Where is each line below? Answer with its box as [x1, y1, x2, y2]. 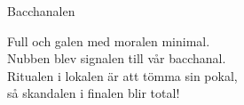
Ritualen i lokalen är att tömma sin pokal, [7, 66, 238, 85]
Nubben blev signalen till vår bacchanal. [7, 49, 226, 68]
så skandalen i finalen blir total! [7, 84, 180, 102]
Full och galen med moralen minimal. [7, 31, 210, 50]
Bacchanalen [7, 2, 75, 20]
